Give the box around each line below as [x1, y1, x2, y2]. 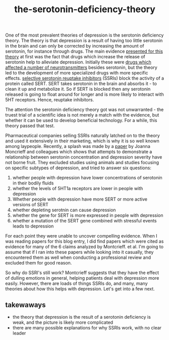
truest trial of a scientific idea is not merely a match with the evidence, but [5, 112, 159, 118]
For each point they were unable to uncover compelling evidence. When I [5, 233, 157, 239]
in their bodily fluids [12, 180, 54, 186]
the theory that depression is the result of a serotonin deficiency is [12, 314, 151, 320]
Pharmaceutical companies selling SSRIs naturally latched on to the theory [5, 133, 160, 139]
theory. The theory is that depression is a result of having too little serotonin [5, 37, 163, 44]
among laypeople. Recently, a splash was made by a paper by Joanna [5, 143, 150, 149]
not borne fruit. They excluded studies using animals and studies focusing [5, 160, 159, 166]
